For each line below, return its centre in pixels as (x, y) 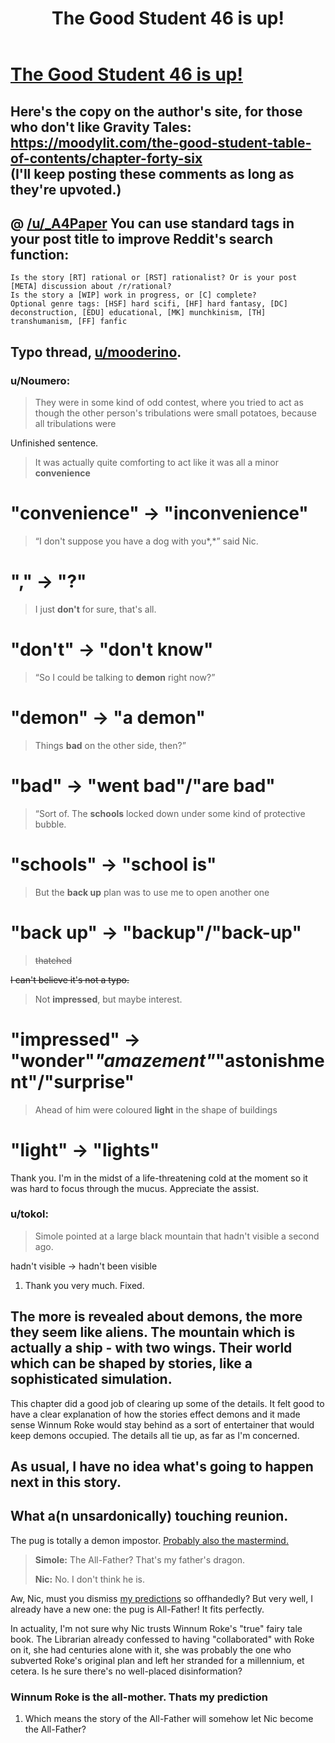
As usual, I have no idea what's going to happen (162, 1467)
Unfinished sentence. (54, 443)
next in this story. (66, 1482)
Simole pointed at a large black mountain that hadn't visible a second (177, 1236)
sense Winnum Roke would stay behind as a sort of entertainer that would (162, 1424)
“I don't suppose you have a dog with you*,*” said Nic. (146, 541)
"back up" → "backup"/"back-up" (156, 932)
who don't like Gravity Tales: (101, 127)
